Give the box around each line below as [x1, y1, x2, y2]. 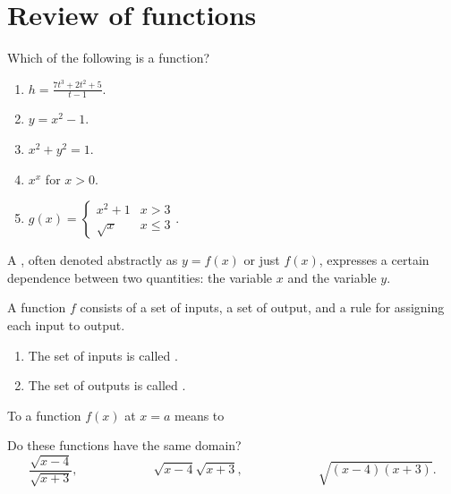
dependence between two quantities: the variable [7, 268, 273, 286]
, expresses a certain [319, 251, 430, 269]
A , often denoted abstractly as [7, 251, 178, 269]
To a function [7, 405, 81, 424]
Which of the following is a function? [7, 48, 210, 67]
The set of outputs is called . [28, 376, 186, 395]
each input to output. [7, 315, 125, 334]
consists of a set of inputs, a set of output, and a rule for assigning [80, 298, 445, 317]
